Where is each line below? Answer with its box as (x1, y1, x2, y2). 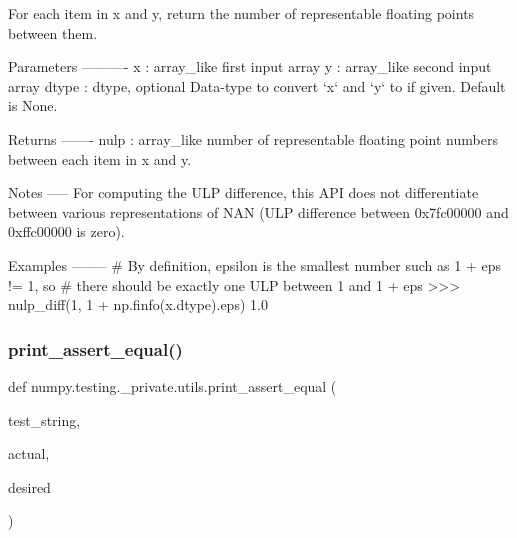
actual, (8, 443, 50, 464)
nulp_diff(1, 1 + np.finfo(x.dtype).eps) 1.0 (8, 294, 268, 315)
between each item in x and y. (8, 148, 192, 169)
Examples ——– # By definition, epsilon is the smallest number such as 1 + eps (8, 254, 501, 275)
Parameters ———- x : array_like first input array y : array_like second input (8, 56, 492, 77)
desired (8, 476, 51, 497)
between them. (8, 22, 98, 43)
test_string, (8, 409, 81, 430)
